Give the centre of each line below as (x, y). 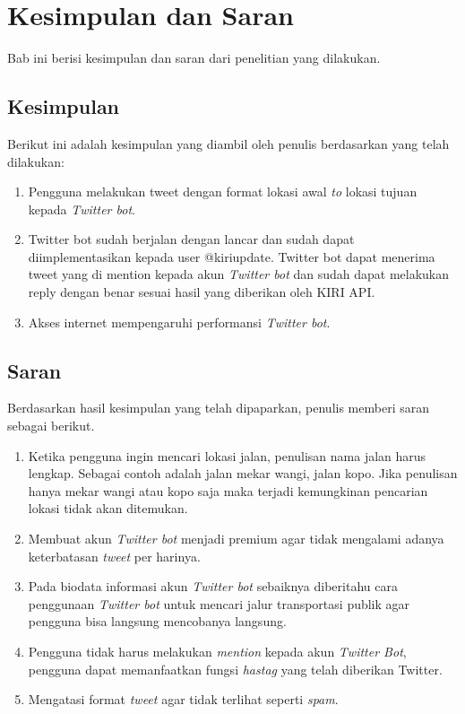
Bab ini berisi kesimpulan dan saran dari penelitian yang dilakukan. (194, 58)
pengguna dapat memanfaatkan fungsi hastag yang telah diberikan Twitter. (235, 669)
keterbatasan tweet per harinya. (114, 556)
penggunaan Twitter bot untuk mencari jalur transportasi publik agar (219, 603)
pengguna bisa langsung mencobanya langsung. (157, 621)
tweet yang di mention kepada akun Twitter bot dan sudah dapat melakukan (239, 274)
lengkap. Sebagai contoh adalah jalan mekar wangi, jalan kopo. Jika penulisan (243, 473)
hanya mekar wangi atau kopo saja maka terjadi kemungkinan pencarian (228, 490)
